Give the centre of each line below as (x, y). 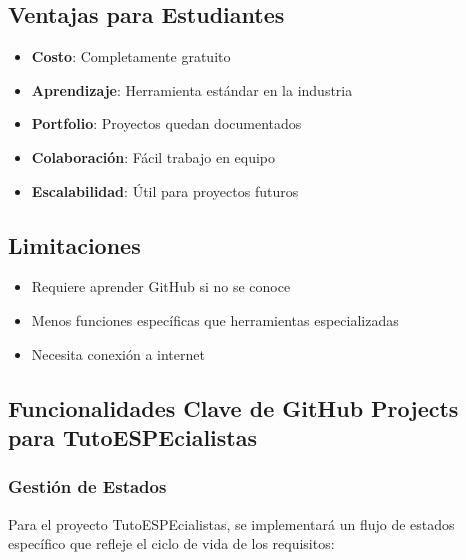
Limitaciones (74, 244)
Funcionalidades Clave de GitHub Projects (233, 407)
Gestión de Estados (87, 486)
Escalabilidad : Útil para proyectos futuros (165, 190)
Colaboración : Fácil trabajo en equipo (153, 156)
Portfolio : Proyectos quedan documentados (166, 123)
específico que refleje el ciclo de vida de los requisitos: (171, 543)
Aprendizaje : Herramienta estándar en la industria (192, 89)
